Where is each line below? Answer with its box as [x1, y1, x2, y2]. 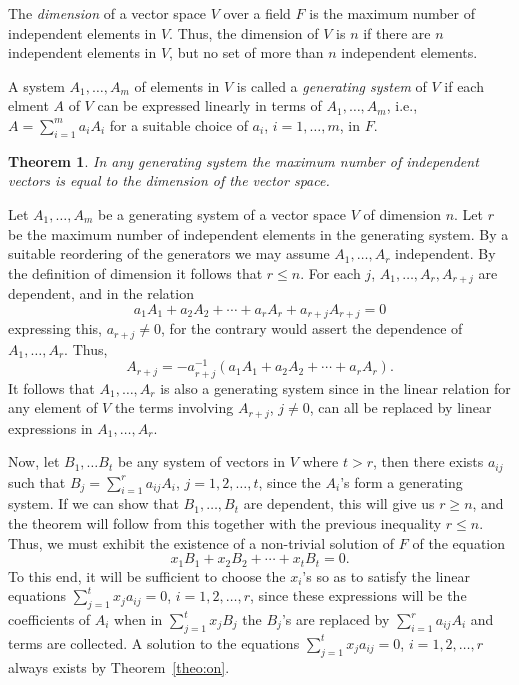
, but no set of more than [169, 42, 324, 63]
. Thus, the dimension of [169, 22, 319, 43]
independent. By [395, 243, 496, 264]
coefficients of [8, 609, 91, 630]
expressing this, [8, 318, 102, 339]
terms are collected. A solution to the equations [8, 632, 300, 653]
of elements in [134, 75, 220, 96]
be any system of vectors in [117, 451, 285, 472]
